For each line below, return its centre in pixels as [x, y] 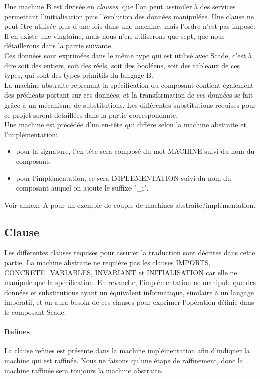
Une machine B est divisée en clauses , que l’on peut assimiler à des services [120, 6]
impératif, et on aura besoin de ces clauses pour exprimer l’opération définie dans [129, 302]
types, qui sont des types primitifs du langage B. [79, 75]
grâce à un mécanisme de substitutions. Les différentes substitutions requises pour [130, 104]
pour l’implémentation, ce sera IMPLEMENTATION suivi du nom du [123, 178]
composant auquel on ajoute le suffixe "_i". [82, 188]
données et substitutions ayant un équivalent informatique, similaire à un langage [129, 292]
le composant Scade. [35, 312]
